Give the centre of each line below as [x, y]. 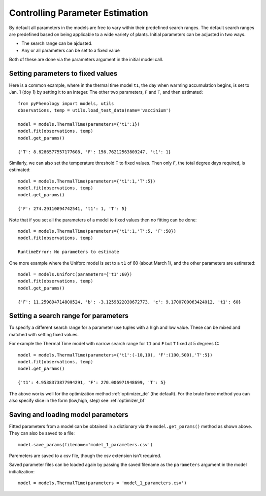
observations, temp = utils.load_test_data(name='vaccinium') [95, 110]
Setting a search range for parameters [69, 316]
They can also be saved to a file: [42, 433]
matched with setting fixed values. [44, 334]
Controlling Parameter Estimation [79, 13]
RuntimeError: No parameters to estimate [68, 252]
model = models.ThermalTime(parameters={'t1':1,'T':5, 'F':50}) [97, 231]
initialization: [22, 471]
